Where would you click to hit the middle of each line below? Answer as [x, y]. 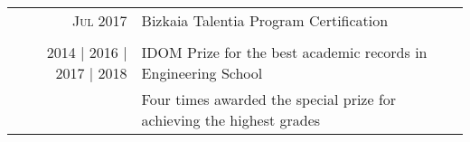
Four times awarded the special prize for [269, 99]
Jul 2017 [99, 20]
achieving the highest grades [231, 120]
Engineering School [202, 73]
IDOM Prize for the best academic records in [284, 52]
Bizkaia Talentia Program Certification [265, 20]
